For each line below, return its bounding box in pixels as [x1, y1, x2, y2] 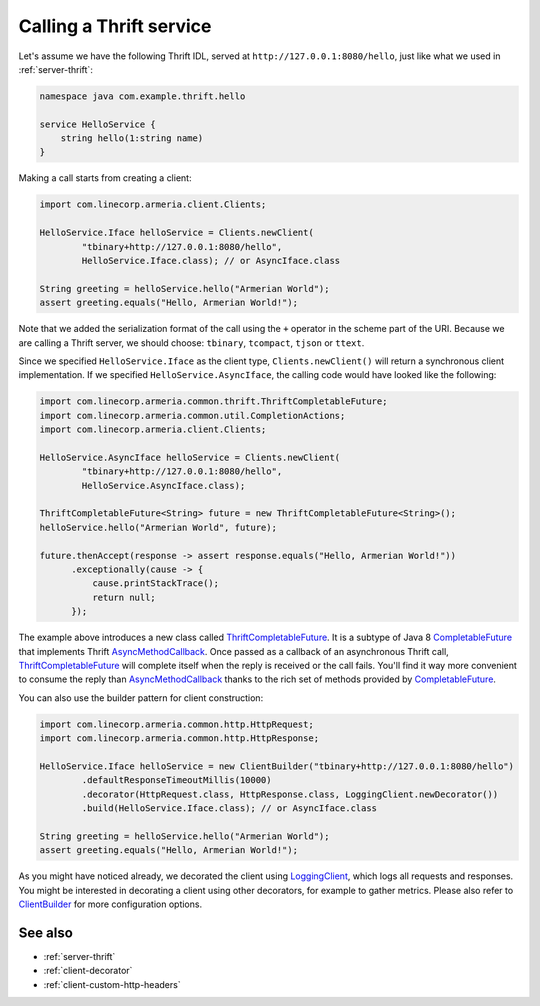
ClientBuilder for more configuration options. [18, 898, 203, 910]
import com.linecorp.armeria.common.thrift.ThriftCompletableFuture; [39, 396, 388, 407]
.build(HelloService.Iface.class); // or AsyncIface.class [81, 803, 378, 814]
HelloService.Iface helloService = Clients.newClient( [39, 227, 314, 239]
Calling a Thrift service [18, 15, 212, 37]
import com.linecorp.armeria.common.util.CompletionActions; [39, 410, 346, 421]
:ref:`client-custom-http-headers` [43, 978, 181, 990]
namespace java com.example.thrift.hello [39, 90, 246, 102]
